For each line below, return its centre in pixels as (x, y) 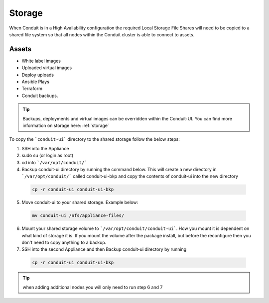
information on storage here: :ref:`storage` (66, 125)
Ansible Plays (36, 82)
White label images (41, 61)
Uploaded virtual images (47, 68)
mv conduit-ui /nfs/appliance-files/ (78, 216)
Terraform (32, 89)
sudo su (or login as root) (48, 155)
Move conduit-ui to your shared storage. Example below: (80, 202)
